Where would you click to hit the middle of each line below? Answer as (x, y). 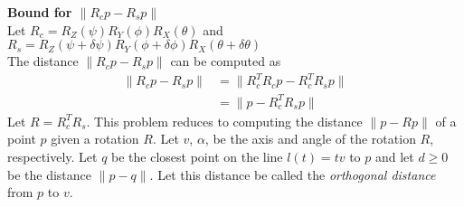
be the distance (50, 174)
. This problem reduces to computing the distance (224, 121)
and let (394, 157)
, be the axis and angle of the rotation (310, 139)
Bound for (40, 12)
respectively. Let (52, 157)
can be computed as (226, 61)
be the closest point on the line (197, 157)
